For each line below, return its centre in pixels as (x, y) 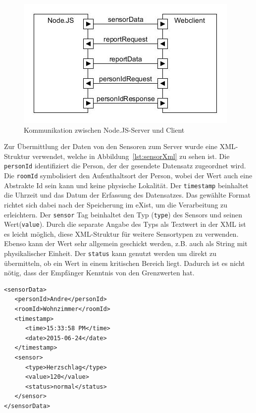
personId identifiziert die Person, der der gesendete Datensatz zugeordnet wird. (125, 166)
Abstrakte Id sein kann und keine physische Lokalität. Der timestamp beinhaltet (126, 185)
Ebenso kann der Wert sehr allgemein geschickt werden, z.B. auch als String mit (126, 243)
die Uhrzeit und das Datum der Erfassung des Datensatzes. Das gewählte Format (127, 195)
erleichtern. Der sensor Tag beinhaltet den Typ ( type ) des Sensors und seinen (123, 214)
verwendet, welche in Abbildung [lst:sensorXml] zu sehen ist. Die (131, 156)
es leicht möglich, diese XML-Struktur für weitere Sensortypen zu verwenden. (121, 233)
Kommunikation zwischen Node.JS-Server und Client (104, 129)
